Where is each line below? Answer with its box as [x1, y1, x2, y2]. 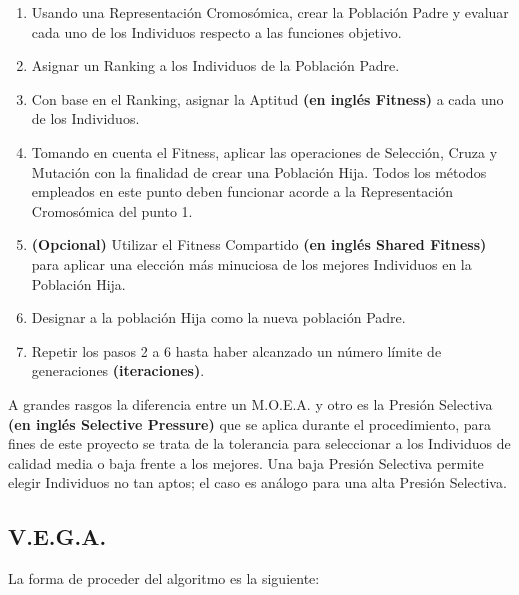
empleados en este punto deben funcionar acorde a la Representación [31, 181, 454, 202]
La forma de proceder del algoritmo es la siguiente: [8, 568, 320, 589]
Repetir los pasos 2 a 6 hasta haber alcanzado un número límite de [31, 340, 442, 361]
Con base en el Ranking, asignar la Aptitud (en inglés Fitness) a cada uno [31, 88, 504, 109]
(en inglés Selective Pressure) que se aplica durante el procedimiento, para [8, 413, 492, 434]
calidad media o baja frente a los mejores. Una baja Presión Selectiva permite [8, 452, 484, 473]
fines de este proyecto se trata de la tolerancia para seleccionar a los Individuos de [8, 433, 511, 454]
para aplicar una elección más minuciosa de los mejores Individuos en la [31, 253, 472, 274]
